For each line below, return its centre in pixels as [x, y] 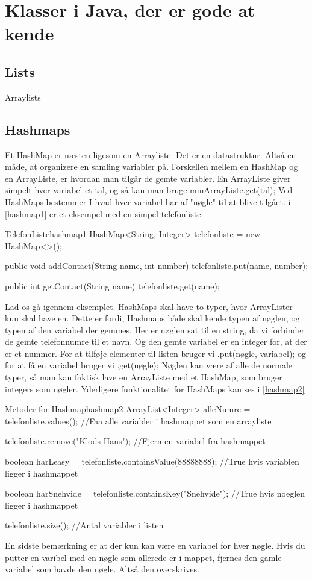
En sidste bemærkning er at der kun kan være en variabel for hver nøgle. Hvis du [155, 545]
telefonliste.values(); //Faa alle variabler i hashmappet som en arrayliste [138, 420]
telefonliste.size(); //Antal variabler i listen [84, 525]
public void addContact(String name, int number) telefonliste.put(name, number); [157, 266]
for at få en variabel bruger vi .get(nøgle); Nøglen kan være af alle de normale [149, 365]
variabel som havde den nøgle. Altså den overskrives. [102, 569]
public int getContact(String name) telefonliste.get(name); [112, 286]
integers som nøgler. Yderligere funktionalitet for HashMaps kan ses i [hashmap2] [155, 389]
